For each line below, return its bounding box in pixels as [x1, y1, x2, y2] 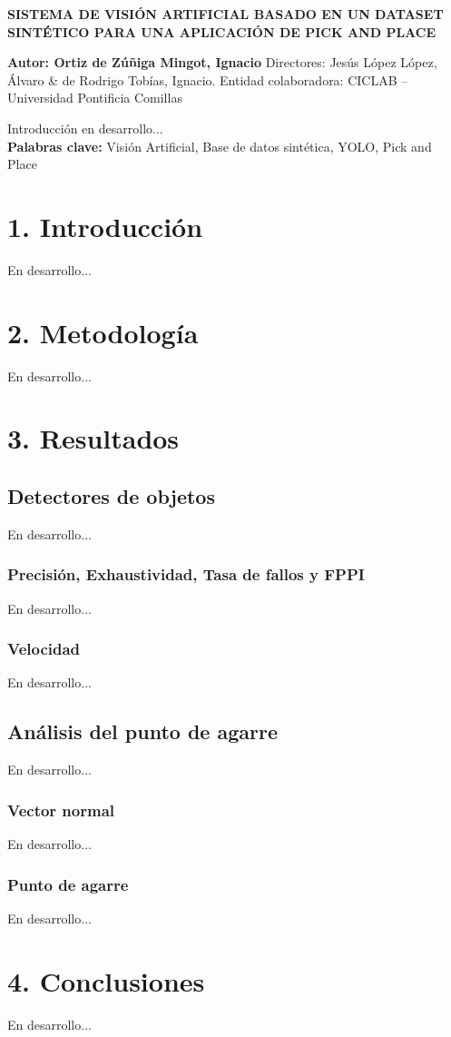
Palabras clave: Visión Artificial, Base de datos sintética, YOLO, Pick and [7, 136, 432, 155]
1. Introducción [7, 207, 203, 244]
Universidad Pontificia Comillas [7, 88, 182, 107]
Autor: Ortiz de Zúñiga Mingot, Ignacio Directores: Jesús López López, [7, 53, 437, 72]
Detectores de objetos [7, 481, 215, 509]
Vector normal [7, 798, 115, 821]
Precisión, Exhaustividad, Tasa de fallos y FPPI [7, 563, 365, 586]
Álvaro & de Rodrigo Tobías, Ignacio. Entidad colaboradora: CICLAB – [7, 70, 408, 89]
